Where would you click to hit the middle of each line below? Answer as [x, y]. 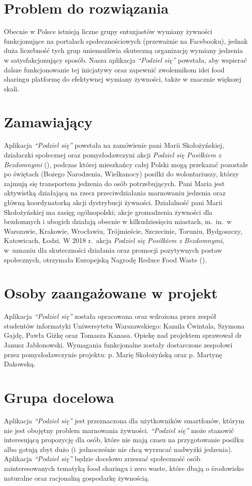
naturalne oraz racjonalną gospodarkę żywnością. [77, 477]
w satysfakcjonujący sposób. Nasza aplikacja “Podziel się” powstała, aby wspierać [126, 60]
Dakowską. [20, 364]
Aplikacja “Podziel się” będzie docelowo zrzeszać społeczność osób [102, 459]
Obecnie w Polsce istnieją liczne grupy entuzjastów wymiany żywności [108, 31]
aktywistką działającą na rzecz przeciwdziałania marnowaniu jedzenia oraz [115, 193]
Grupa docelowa [59, 397]
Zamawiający [48, 122]
